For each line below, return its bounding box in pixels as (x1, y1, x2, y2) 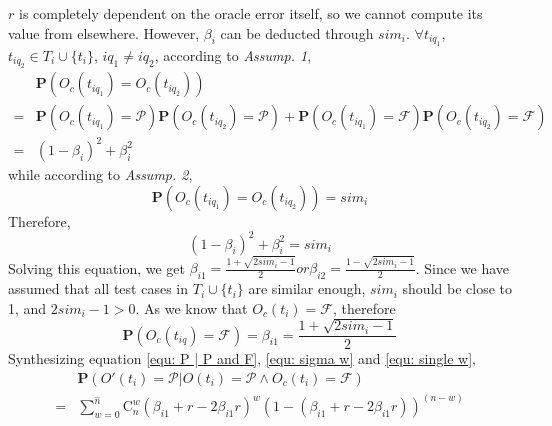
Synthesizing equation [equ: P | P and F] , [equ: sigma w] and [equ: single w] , (8, 348, 476, 369)
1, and (8, 297, 47, 318)
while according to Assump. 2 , (8, 164, 193, 184)
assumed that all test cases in (8, 278, 189, 299)
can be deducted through (220, 22, 374, 43)
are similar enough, (248, 278, 366, 299)
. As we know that (135, 297, 248, 318)
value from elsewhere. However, (8, 22, 200, 43)
